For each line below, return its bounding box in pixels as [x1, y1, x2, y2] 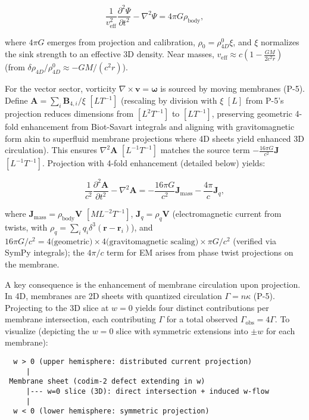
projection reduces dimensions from [5, 107, 134, 120]
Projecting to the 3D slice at [5, 301, 109, 313]
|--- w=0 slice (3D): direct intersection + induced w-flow [26, 387, 269, 396]
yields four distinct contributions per [135, 301, 269, 313]
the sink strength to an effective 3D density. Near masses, [5, 48, 214, 60]
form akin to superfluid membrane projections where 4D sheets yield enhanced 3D [5, 132, 304, 144]
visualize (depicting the [5, 324, 90, 337]
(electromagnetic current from [172, 207, 282, 220]
